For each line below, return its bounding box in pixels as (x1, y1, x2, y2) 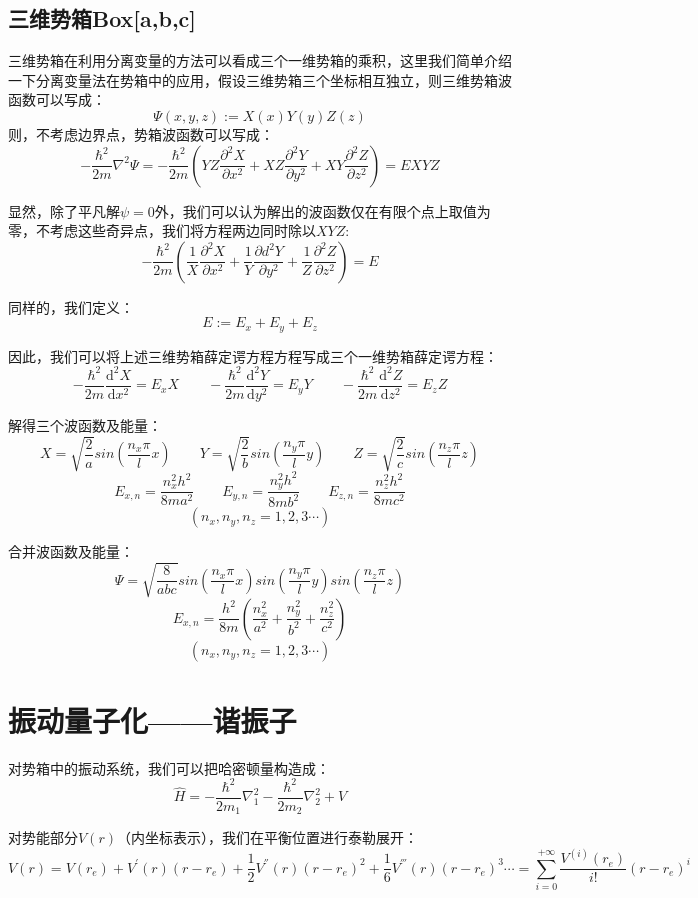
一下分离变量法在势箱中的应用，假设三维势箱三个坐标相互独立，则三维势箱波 (8, 69, 512, 90)
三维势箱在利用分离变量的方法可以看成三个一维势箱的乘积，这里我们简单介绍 (8, 50, 512, 71)
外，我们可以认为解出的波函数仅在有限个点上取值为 (154, 200, 491, 221)
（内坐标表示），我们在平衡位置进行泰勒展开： (116, 827, 418, 848)
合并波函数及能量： (8, 541, 134, 562)
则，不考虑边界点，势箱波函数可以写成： (8, 123, 274, 144)
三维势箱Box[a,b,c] (8, 3, 197, 34)
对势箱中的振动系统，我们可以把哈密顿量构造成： (8, 757, 330, 778)
